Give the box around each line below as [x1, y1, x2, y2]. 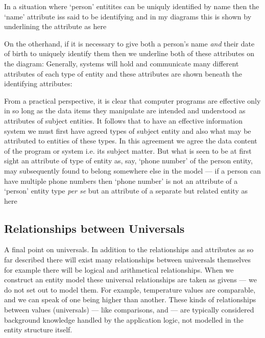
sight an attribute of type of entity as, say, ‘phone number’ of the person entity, [4, 155, 253, 166]
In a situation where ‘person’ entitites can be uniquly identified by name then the [4, 1, 259, 11]
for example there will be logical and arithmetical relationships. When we [4, 264, 234, 275]
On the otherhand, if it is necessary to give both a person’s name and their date [4, 38, 255, 49]
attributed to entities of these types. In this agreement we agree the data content [4, 135, 257, 146]
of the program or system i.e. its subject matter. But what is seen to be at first [4, 145, 252, 156]
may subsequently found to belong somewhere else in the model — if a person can [4, 165, 261, 176]
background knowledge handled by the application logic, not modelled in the [4, 314, 244, 325]
